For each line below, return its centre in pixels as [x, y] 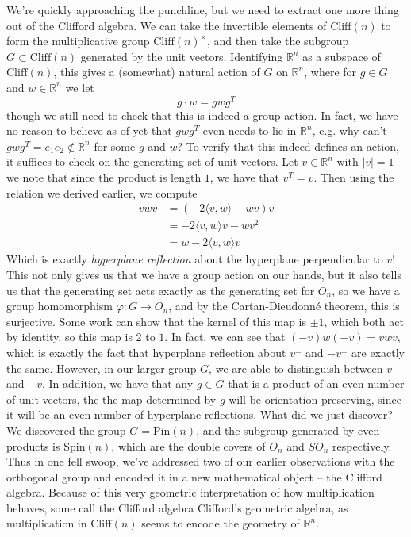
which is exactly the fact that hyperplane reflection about [146, 352]
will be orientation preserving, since [315, 399]
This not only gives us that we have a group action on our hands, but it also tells [204, 274]
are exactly [378, 352]
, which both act [364, 321]
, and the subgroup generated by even [288, 430]
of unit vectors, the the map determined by [111, 399]
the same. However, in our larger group [102, 368]
